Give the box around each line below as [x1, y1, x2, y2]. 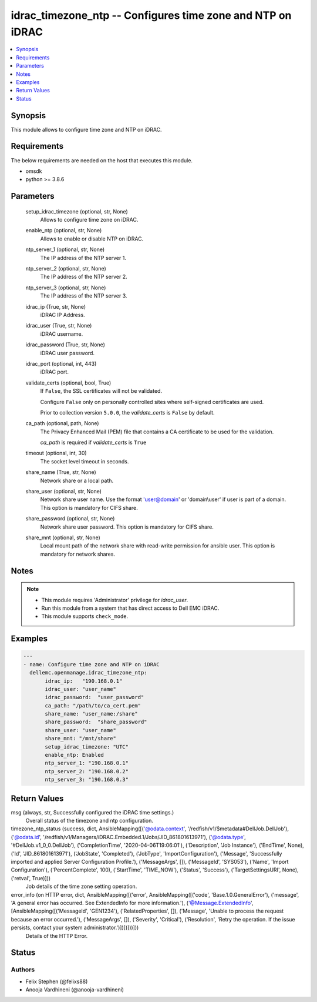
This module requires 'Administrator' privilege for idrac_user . [41, 596, 188, 603]
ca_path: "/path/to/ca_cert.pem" [45, 702, 141, 709]
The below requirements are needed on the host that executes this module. [11, 156, 193, 164]
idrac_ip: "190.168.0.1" [45, 677, 123, 684]
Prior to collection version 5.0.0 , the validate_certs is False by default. [40, 409, 215, 416]
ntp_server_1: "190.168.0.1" [45, 760, 129, 767]
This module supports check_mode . [41, 613, 129, 620]
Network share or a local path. [40, 477, 114, 484]
